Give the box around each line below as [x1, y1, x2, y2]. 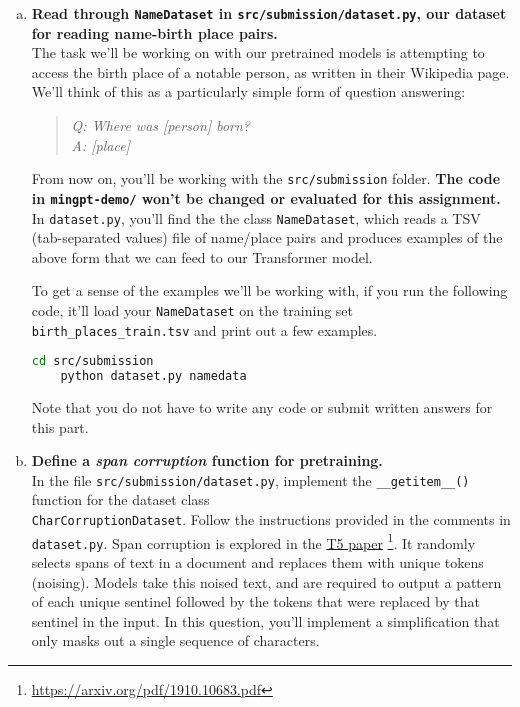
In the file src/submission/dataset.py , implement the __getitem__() [31, 469, 470, 490]
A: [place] [71, 134, 130, 155]
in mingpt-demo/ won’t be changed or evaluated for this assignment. [31, 187, 501, 208]
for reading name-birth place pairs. [31, 22, 278, 43]
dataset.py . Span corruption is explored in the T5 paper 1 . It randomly [31, 529, 476, 553]
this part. [31, 416, 89, 437]
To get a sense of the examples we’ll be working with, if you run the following [31, 280, 508, 301]
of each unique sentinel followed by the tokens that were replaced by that [31, 591, 481, 612]
